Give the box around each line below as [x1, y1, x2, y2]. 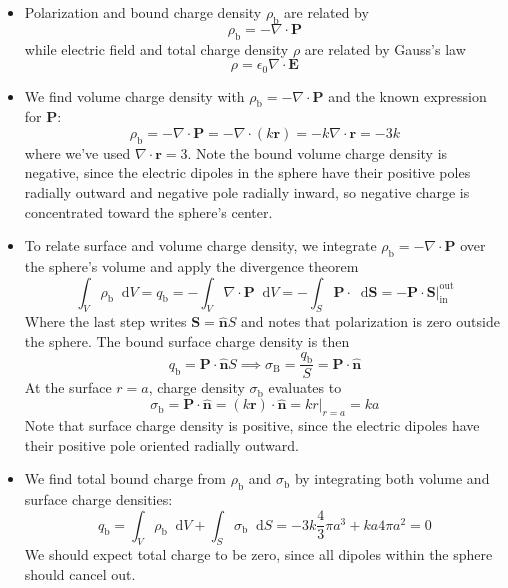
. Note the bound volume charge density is [187, 142, 448, 163]
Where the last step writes [24, 311, 187, 332]
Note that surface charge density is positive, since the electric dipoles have [24, 415, 480, 436]
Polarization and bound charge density [24, 2, 262, 22]
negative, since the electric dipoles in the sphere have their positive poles [24, 162, 471, 183]
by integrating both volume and [294, 468, 490, 489]
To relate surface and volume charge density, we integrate [24, 235, 377, 256]
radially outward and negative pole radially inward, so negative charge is [24, 182, 470, 203]
